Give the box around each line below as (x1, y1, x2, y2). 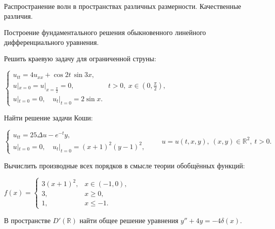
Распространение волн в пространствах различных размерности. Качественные (4, 1, 241, 11)
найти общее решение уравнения (79, 215, 179, 225)
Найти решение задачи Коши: (4, 112, 93, 122)
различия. (4, 10, 33, 21)
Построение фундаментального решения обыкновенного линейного (4, 27, 206, 38)
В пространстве (4, 215, 51, 225)
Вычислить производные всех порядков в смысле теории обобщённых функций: (4, 160, 245, 170)
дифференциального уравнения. (4, 37, 99, 47)
